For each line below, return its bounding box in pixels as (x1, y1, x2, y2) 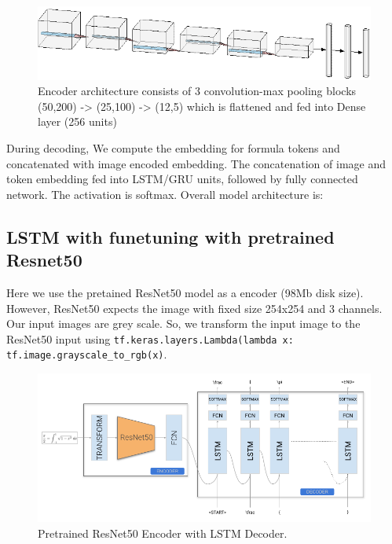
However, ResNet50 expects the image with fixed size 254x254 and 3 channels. (6, 300, 383, 316)
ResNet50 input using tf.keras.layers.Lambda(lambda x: (6, 330, 294, 347)
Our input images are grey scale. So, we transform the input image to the (6, 315, 361, 332)
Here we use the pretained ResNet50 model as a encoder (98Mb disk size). (6, 284, 364, 300)
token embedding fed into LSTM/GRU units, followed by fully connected (6, 171, 358, 187)
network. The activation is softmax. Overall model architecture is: (6, 186, 324, 202)
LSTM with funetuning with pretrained (6, 224, 335, 248)
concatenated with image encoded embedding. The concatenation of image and (6, 155, 386, 171)
